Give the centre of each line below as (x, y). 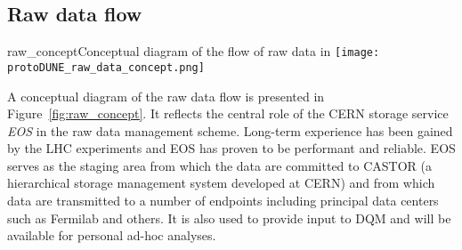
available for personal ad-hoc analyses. (112, 235)
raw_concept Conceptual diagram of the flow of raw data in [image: (194, 51)
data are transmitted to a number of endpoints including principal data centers (223, 201)
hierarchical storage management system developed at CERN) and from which (221, 183)
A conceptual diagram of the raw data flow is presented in (166, 96)
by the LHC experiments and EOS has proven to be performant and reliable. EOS (231, 148)
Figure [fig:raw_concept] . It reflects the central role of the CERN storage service (228, 113)
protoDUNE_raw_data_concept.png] (106, 67)
